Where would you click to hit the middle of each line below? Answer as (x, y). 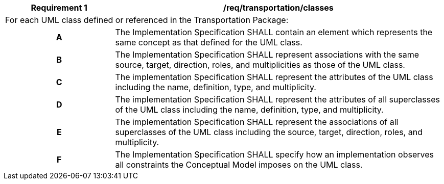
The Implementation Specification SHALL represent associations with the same (267, 55)
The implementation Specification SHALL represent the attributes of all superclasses (277, 99)
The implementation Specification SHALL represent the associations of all (257, 122)
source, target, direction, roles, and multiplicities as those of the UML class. (260, 65)
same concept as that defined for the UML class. (209, 42)
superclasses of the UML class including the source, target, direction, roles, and (269, 132)
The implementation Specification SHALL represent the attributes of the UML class (274, 77)
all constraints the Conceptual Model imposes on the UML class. (239, 165)
